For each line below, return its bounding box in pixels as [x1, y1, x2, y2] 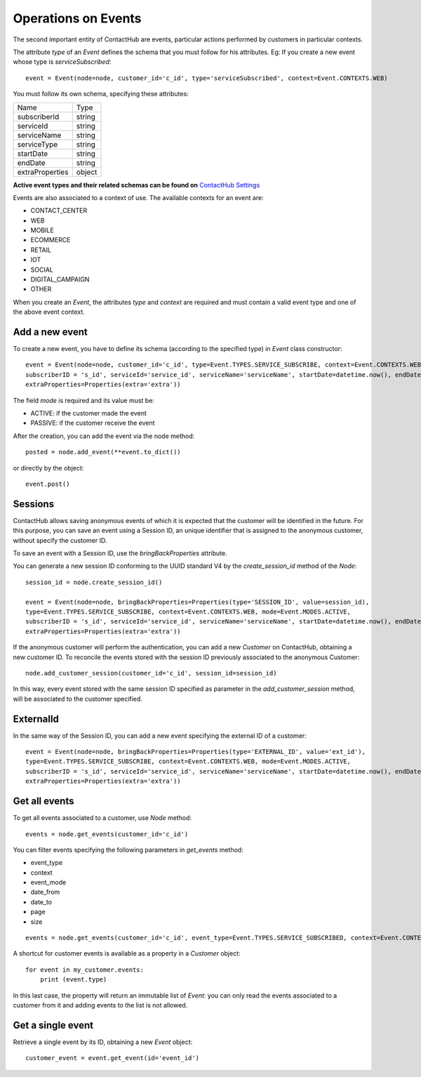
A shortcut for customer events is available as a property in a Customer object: [13, 949, 241, 958]
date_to [30, 897, 53, 906]
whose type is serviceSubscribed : [13, 58, 112, 66]
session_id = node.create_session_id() [25, 578, 163, 586]
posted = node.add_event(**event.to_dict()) [25, 448, 182, 456]
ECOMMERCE [30, 236, 71, 244]
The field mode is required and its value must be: [13, 396, 154, 404]
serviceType [17, 139, 58, 149]
